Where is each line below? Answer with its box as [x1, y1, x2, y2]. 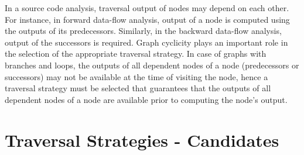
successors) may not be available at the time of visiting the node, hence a [5, 70, 268, 82]
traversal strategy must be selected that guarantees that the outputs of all [5, 82, 271, 94]
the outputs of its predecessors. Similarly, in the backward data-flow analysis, [5, 25, 282, 37]
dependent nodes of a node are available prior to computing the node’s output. [5, 93, 288, 105]
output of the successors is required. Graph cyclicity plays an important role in [5, 36, 288, 48]
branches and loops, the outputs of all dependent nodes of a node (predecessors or [5, 58, 299, 71]
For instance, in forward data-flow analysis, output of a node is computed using [5, 13, 290, 25]
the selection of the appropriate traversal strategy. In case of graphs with [5, 47, 267, 60]
